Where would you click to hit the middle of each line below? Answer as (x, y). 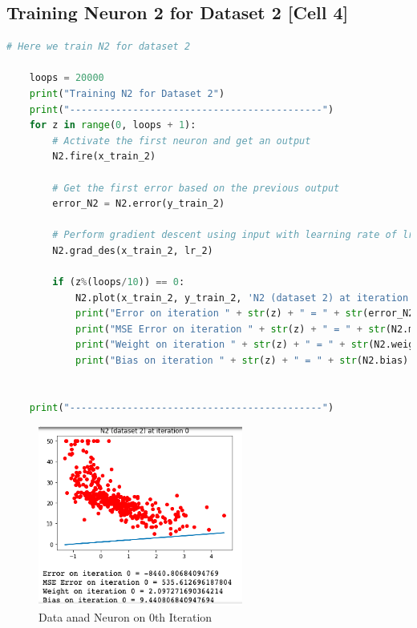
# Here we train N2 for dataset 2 (99, 47)
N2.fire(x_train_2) (104, 157)
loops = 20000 (67, 78)
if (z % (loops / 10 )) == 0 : (119, 282)
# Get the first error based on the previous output (196, 188)
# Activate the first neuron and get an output (182, 141)
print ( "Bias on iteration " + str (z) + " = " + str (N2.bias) (242, 361)
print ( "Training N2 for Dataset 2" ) (127, 93)
